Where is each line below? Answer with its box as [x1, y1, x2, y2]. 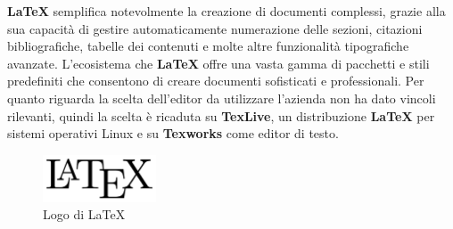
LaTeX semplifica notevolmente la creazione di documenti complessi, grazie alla [7, 2, 446, 20]
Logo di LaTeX [43, 205, 126, 224]
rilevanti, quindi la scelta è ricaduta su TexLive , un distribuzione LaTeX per [7, 106, 435, 125]
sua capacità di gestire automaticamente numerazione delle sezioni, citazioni [7, 19, 423, 37]
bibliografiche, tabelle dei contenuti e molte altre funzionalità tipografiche [7, 37, 409, 55]
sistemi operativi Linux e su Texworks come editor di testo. [7, 124, 339, 143]
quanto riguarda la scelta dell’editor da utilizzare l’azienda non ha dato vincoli [7, 88, 436, 107]
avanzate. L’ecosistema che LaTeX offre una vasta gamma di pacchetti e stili [7, 53, 430, 72]
